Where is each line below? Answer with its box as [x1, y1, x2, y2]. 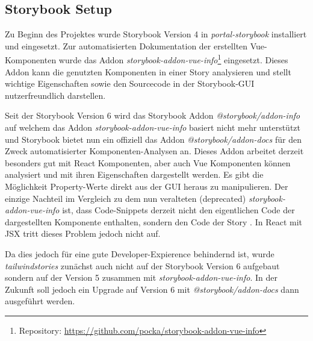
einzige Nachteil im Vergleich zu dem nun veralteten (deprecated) [5, 192, 246, 204]
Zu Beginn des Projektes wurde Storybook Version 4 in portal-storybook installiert [5, 28, 307, 40]
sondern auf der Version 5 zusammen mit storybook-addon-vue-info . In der [5, 271, 277, 284]
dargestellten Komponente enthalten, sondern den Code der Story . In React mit [5, 215, 303, 228]
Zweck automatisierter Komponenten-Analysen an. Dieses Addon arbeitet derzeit [5, 145, 304, 157]
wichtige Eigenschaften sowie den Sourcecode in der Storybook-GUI [5, 77, 255, 90]
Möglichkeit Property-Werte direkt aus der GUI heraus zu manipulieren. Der [5, 180, 288, 192]
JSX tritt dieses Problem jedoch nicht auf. [5, 227, 161, 240]
